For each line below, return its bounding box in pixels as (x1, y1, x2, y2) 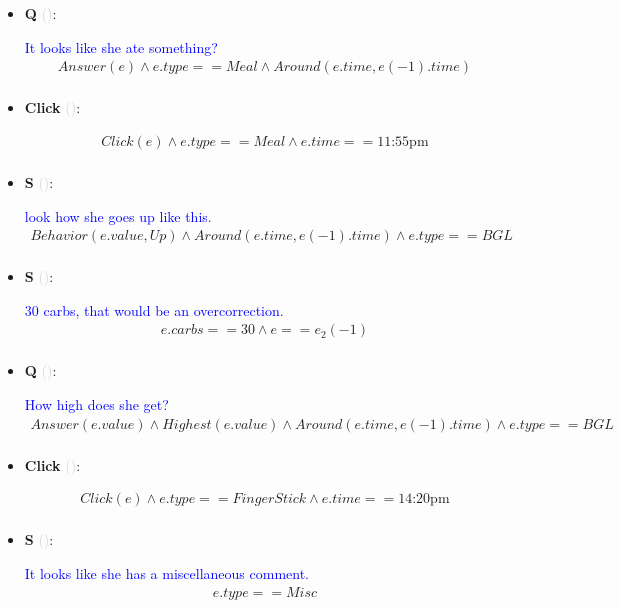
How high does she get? (24, 394, 169, 414)
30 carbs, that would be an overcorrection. (24, 299, 284, 320)
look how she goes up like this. (24, 205, 212, 226)
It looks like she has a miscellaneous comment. (24, 562, 310, 583)
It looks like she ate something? (24, 36, 218, 57)
